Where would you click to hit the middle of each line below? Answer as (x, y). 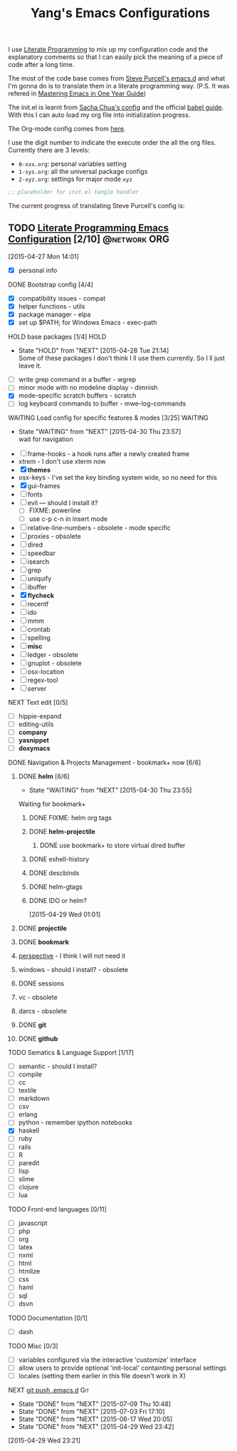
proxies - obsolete (54, 536)
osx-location (46, 671)
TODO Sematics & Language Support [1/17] (71, 1052)
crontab (39, 629)
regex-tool (43, 680)
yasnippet (33, 740)
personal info (38, 270)
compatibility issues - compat (62, 298)
